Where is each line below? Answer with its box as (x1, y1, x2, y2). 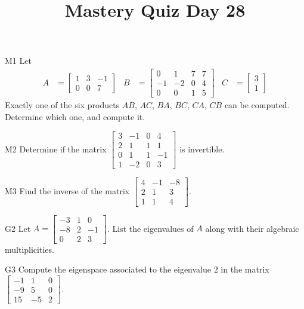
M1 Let (5, 54, 32, 67)
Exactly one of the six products (5, 99, 120, 111)
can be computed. (224, 99, 290, 111)
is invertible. (179, 142, 225, 155)
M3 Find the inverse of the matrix (5, 184, 130, 197)
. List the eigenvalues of (107, 222, 194, 234)
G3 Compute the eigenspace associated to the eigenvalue (5, 263, 212, 276)
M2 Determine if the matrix (5, 142, 107, 155)
